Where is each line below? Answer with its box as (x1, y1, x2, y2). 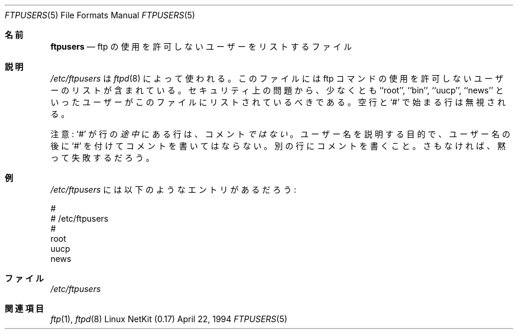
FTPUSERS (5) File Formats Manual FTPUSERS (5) (5, 10, 195, 20)
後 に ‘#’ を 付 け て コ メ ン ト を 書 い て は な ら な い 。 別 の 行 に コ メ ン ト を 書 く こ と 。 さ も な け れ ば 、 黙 (50, 141, 506, 151)
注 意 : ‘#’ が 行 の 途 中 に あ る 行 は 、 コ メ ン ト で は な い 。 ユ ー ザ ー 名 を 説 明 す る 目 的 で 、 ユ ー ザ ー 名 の (50, 129, 510, 139)
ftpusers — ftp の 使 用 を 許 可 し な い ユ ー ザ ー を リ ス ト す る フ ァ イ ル (50, 41, 352, 51)
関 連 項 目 (5, 303, 44, 313)
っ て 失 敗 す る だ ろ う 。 (50, 153, 154, 163)
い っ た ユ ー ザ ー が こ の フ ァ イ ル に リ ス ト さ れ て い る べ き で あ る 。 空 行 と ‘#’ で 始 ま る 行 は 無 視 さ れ (50, 97, 506, 107)
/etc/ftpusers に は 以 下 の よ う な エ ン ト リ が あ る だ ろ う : (50, 184, 297, 194)
